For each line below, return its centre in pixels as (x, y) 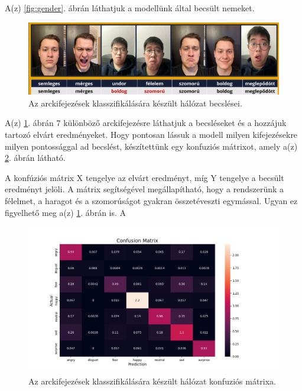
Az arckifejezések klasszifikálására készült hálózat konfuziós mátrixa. (152, 381)
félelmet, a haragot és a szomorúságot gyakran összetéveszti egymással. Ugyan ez (151, 200)
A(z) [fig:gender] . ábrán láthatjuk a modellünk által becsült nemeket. (130, 8)
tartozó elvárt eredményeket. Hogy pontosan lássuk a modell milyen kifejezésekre (151, 134)
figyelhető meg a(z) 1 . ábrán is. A (66, 212)
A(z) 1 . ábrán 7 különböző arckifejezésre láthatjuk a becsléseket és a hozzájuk (146, 123)
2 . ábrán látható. (35, 158)
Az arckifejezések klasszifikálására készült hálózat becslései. (135, 103)
